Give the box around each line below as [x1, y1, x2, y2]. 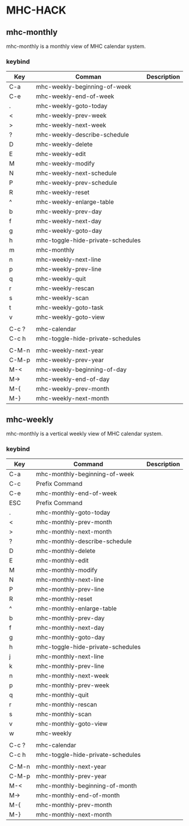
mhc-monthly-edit [35, 557, 89, 565]
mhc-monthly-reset [35, 595, 93, 603]
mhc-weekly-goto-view [35, 313, 105, 321]
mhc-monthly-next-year [35, 763, 107, 771]
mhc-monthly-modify [35, 566, 97, 574]
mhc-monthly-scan [35, 710, 92, 718]
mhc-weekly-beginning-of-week [35, 83, 132, 91]
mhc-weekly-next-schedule [35, 169, 117, 177]
